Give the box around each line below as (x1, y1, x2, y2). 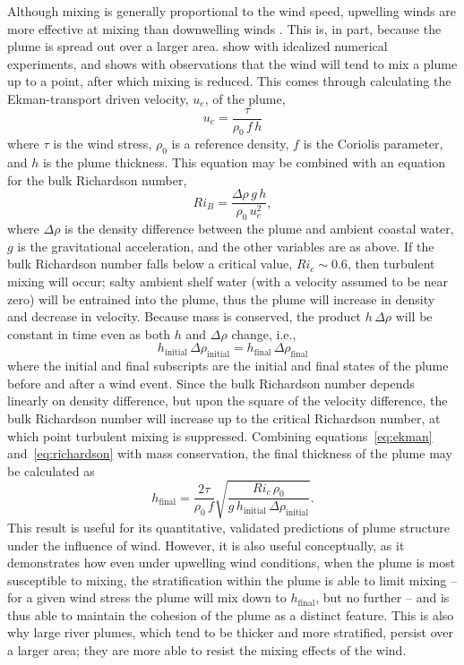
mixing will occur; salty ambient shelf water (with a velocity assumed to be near (7, 272, 448, 291)
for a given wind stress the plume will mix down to (7, 588, 287, 607)
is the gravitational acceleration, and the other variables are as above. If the (17, 236, 434, 255)
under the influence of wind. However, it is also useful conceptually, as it (7, 535, 405, 554)
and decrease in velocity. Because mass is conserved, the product (7, 307, 362, 326)
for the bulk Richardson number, (7, 170, 187, 189)
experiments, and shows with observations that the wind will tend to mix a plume (7, 54, 458, 72)
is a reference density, (171, 134, 289, 153)
